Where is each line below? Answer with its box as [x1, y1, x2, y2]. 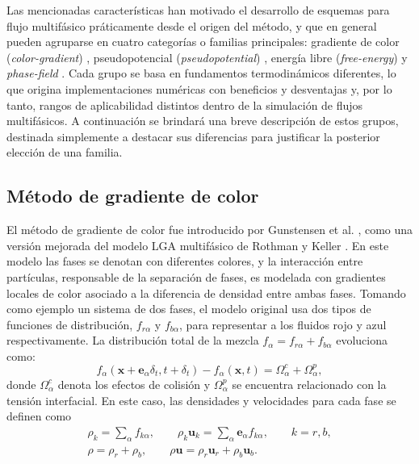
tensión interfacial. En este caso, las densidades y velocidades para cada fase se [6, 391, 396, 408]
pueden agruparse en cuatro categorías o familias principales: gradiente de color [6, 33, 400, 50]
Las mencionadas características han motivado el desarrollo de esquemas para [6, 2, 390, 18]
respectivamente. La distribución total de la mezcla [6, 332, 259, 349]
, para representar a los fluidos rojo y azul [179, 316, 387, 332]
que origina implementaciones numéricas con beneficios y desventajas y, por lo [6, 80, 392, 97]
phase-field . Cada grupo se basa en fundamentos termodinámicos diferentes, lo [6, 65, 396, 82]
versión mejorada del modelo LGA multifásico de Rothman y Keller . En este [6, 236, 389, 253]
